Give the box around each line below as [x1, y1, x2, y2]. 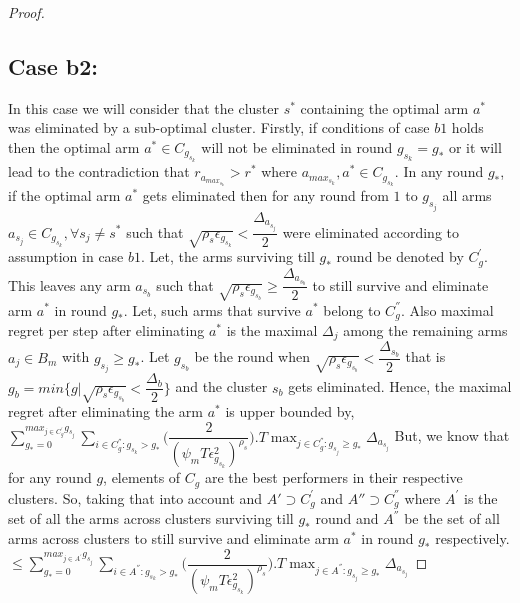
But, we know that [394, 425, 510, 446]
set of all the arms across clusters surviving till [8, 508, 294, 529]
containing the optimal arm [300, 97, 469, 118]
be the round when [194, 346, 310, 367]
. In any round [394, 161, 484, 182]
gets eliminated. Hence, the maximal [288, 376, 512, 397]
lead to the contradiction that [8, 161, 190, 182]
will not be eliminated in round [201, 136, 393, 157]
